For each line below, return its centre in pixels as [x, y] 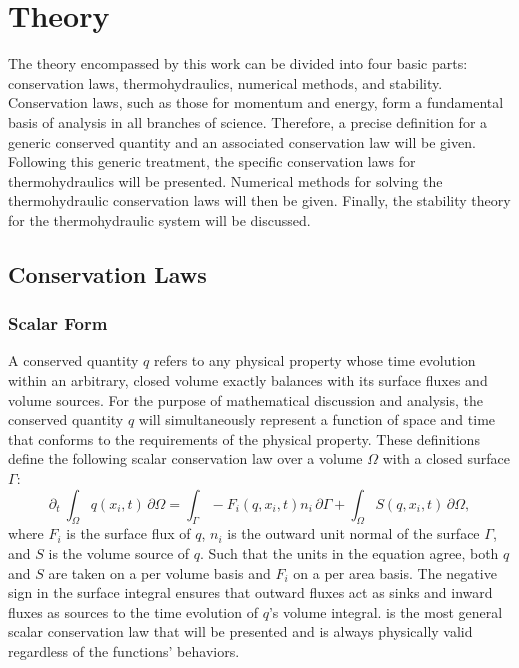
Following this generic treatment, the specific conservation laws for [212, 161]
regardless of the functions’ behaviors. [124, 650]
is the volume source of [119, 553]
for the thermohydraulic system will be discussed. [159, 219]
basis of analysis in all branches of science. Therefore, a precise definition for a [248, 121]
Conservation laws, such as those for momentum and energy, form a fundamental [256, 102]
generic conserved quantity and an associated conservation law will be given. [242, 141]
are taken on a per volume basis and [159, 572]
